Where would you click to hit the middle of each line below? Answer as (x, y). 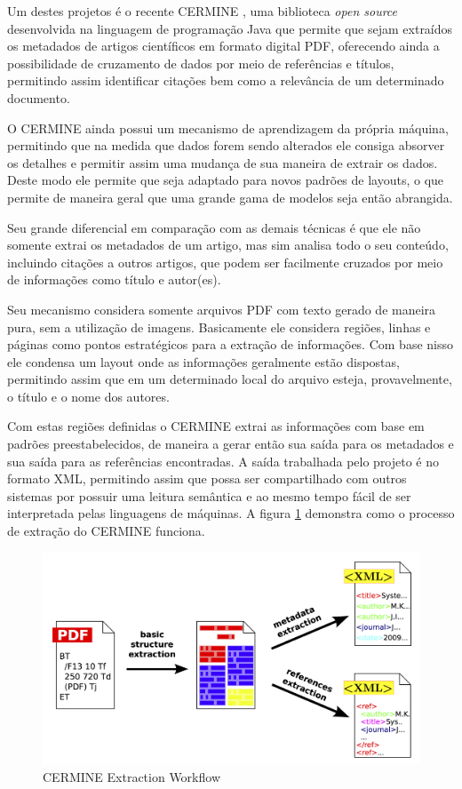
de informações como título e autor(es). (114, 279)
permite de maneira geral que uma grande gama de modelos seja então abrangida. (230, 197)
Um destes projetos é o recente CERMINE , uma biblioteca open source (203, 11)
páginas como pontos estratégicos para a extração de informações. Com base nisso (230, 344)
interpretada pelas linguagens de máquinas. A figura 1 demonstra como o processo (231, 513)
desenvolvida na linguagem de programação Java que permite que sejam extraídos (230, 28)
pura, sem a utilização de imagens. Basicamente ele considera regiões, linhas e (219, 327)
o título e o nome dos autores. (88, 396)
